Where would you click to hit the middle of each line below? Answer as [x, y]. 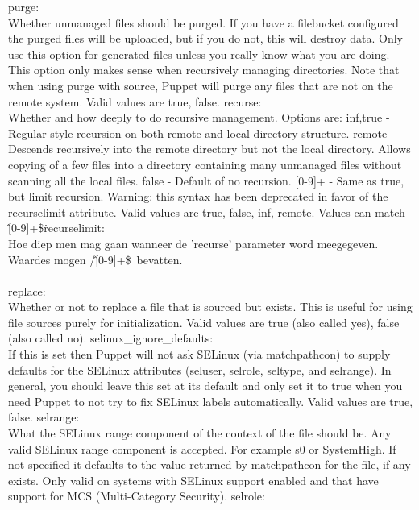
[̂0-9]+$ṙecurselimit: [56, 228]
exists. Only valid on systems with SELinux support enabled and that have [193, 480]
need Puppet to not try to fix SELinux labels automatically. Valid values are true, [211, 401]
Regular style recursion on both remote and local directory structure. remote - [201, 133]
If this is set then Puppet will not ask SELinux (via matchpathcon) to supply [199, 354]
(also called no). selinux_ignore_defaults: [111, 338]
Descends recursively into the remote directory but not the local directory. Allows [209, 149]
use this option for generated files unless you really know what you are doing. [199, 54]
